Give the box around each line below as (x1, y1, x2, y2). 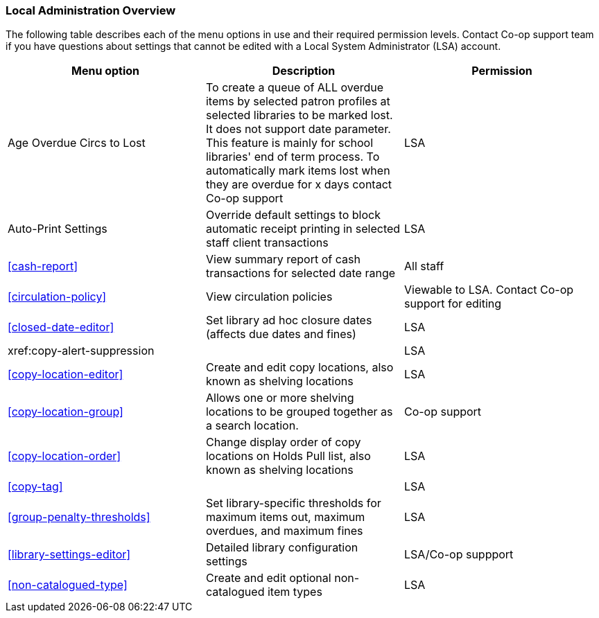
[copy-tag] (8, 479, 63, 494)
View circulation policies (205, 290, 333, 304)
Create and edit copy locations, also (205, 360, 394, 375)
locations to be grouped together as (205, 405, 393, 419)
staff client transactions (205, 236, 329, 250)
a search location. (205, 418, 299, 433)
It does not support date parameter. (205, 122, 391, 136)
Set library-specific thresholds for (205, 496, 381, 511)
